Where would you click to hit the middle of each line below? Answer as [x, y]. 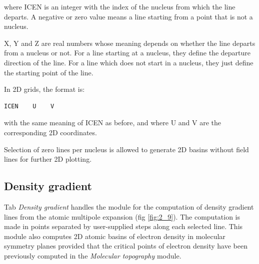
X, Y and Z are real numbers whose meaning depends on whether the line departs [130, 43]
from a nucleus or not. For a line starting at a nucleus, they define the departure [127, 53]
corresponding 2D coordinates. [50, 132]
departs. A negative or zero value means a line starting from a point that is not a [128, 16]
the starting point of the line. [49, 72]
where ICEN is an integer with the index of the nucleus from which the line [120, 6]
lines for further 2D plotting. [48, 159]
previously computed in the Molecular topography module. [93, 255]
